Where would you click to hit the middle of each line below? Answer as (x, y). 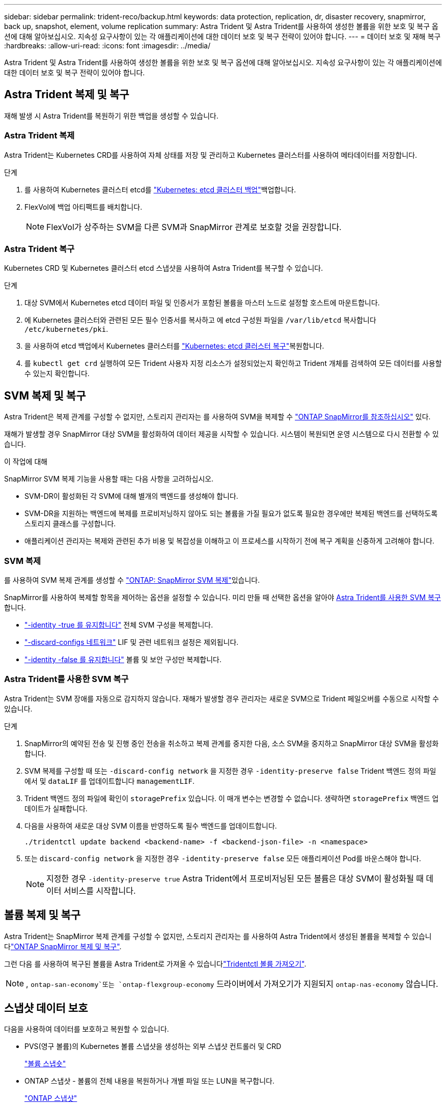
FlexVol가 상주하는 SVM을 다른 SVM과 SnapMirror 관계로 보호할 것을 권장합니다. (194, 227)
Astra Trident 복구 (39, 249)
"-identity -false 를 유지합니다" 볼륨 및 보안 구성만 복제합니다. (123, 659)
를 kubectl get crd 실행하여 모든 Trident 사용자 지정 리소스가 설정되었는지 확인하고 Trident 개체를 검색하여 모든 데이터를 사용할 (233, 363)
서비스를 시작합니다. (100, 890)
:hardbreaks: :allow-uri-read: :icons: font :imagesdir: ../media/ (107, 46)
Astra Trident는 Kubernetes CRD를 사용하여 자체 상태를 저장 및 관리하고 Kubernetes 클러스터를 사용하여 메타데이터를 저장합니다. (211, 155)
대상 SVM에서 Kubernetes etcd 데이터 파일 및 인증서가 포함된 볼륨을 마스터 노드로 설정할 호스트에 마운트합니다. (202, 303)
